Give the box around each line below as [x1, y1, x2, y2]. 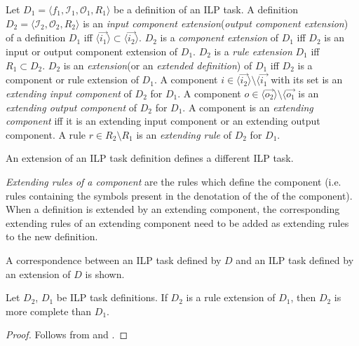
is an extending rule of [136, 127, 231, 141]
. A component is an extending [182, 99, 313, 114]
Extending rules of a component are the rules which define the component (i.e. [6, 174, 341, 188]
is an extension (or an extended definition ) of [63, 57, 252, 72]
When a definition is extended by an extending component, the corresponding [6, 202, 340, 216]
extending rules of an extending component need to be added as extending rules [6, 215, 349, 230]
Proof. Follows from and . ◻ [6, 327, 128, 342]
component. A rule [6, 127, 86, 141]
